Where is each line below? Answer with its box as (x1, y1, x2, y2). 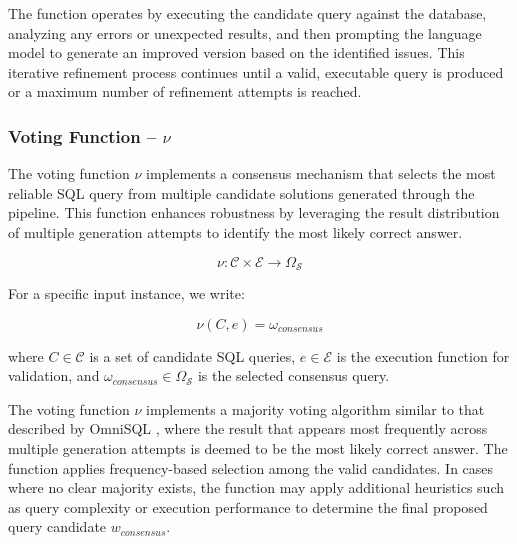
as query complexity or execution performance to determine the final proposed (8, 496, 488, 517)
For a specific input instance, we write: (8, 283, 245, 304)
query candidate (8, 516, 107, 537)
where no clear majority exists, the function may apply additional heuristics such (8, 477, 505, 498)
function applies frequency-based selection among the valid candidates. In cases (8, 457, 494, 478)
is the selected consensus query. (197, 365, 390, 386)
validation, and (8, 365, 100, 386)
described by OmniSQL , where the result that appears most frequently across (8, 418, 488, 439)
